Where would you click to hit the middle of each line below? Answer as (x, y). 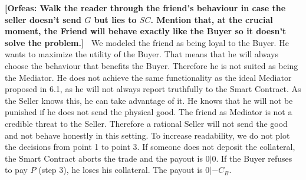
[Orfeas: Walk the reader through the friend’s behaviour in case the (145, 8)
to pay (16, 170)
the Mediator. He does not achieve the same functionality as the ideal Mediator (148, 77)
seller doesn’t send (43, 19)
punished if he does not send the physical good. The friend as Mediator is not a (149, 112)
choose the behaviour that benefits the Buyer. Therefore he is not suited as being (152, 65)
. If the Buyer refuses (254, 158)
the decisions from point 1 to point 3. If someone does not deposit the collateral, (150, 147)
